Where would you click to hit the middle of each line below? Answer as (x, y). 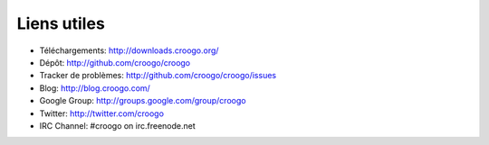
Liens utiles (61, 23)
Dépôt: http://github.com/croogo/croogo (115, 62)
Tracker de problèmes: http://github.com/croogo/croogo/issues (158, 76)
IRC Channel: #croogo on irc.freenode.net (118, 125)
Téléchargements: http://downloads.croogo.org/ (129, 50)
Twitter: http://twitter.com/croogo (102, 113)
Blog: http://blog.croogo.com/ (95, 88)
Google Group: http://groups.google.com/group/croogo (143, 101)
